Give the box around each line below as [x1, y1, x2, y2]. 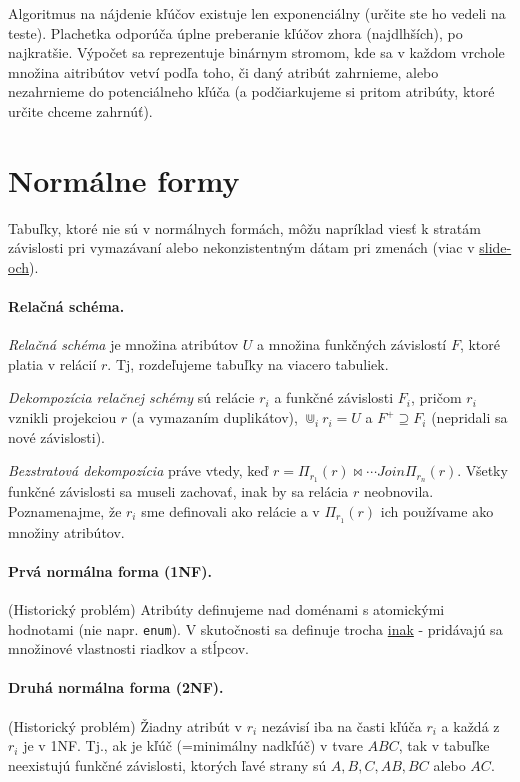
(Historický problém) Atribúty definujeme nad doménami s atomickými [8, 598, 445, 619]
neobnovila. [363, 481, 434, 502]
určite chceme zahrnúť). [8, 100, 153, 121]
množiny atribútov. [8, 521, 125, 542]
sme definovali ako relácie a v [141, 500, 320, 521]
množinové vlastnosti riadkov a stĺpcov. [8, 638, 249, 659]
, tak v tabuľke [398, 735, 490, 756]
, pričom [411, 387, 462, 408]
